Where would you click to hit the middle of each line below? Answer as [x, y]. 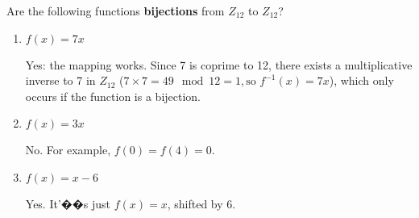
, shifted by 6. [201, 203]
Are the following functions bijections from [116, 10]
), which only [361, 80]
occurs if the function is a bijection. [113, 96]
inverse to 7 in [60, 80]
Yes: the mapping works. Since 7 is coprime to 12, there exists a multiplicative [219, 64]
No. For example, [68, 150]
